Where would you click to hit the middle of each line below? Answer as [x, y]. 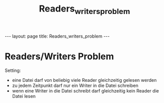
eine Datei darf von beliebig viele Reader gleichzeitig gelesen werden [84, 80]
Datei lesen [24, 96]
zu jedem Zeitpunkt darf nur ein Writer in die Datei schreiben [75, 85]
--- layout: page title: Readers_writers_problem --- [57, 36]
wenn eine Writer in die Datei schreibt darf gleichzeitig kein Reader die [85, 90]
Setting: [13, 70]
